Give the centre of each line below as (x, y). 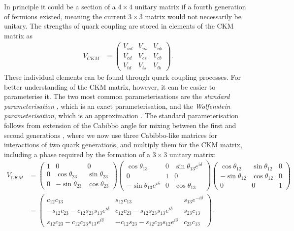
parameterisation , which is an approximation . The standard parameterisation (121, 115)
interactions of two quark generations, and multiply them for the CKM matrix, (123, 145)
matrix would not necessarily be (193, 16)
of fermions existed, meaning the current (65, 16)
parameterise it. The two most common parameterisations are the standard (117, 96)
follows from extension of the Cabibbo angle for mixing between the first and (120, 125)
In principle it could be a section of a (60, 6)
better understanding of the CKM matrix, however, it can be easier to (110, 86)
